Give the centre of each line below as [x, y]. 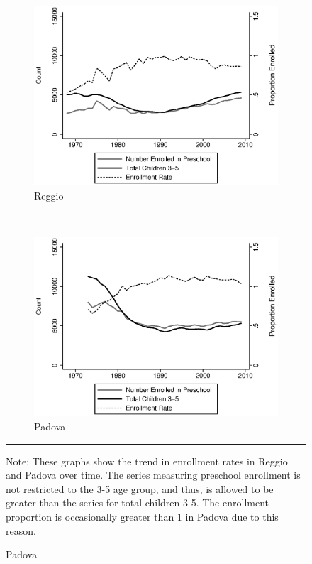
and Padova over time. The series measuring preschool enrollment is [153, 475]
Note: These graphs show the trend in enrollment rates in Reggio [147, 461]
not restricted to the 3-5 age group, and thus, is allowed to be [140, 488]
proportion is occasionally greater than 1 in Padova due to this [142, 516]
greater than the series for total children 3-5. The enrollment [137, 503]
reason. [21, 530]
